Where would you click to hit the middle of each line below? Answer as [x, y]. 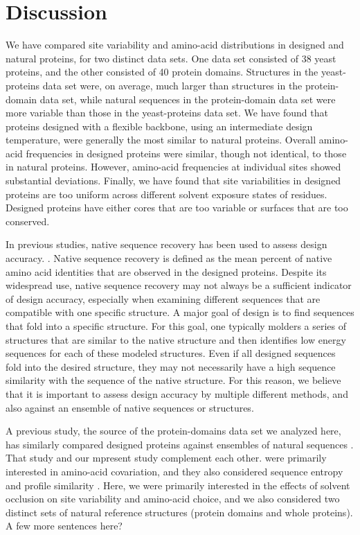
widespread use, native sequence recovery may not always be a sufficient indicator [179, 285]
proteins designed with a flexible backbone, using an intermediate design [159, 126]
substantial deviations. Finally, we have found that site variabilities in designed [173, 181]
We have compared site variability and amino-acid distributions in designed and [175, 45]
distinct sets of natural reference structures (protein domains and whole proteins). [179, 512]
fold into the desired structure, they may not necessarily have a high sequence [171, 366]
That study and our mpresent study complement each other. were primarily [166, 458]
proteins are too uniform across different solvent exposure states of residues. [166, 194]
